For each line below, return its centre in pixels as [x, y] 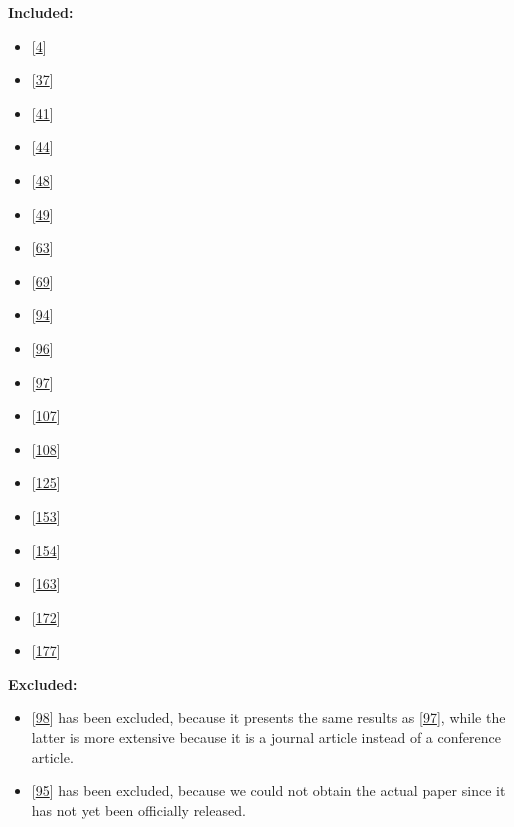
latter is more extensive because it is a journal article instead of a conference [266, 737]
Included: [41, 12]
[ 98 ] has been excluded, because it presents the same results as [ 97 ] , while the [268, 717]
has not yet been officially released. [138, 809]
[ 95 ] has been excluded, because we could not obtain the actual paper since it [268, 790]
